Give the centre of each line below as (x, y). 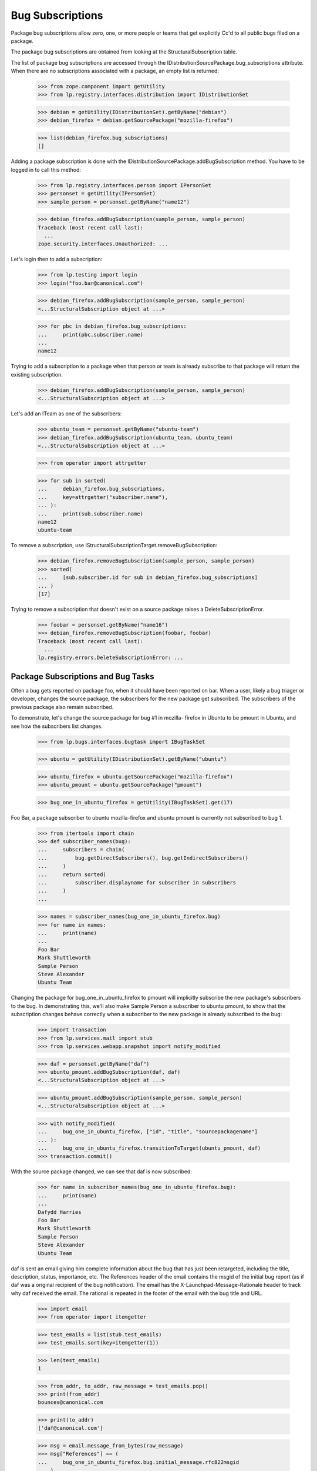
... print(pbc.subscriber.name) (91, 335)
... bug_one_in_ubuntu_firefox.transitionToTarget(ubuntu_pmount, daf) (149, 1148)
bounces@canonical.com (70, 1402)
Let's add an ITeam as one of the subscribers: (66, 414)
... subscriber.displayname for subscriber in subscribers (137, 882)
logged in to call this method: (46, 169)
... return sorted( (72, 874)
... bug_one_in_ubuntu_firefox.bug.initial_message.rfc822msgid (139, 1462)
